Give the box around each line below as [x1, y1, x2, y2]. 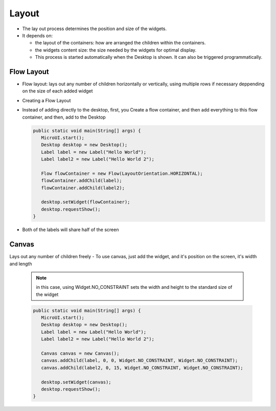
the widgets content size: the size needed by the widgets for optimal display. [35, 47, 197, 53]
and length [9, 261, 32, 267]
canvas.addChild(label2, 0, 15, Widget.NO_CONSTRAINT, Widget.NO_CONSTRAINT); [41, 364, 244, 371]
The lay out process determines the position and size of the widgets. [22, 26, 167, 32]
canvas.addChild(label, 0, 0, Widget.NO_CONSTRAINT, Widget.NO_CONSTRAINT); [41, 358, 238, 363]
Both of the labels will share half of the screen [22, 226, 119, 233]
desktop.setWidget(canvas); [41, 379, 112, 385]
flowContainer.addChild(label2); [41, 185, 125, 191]
